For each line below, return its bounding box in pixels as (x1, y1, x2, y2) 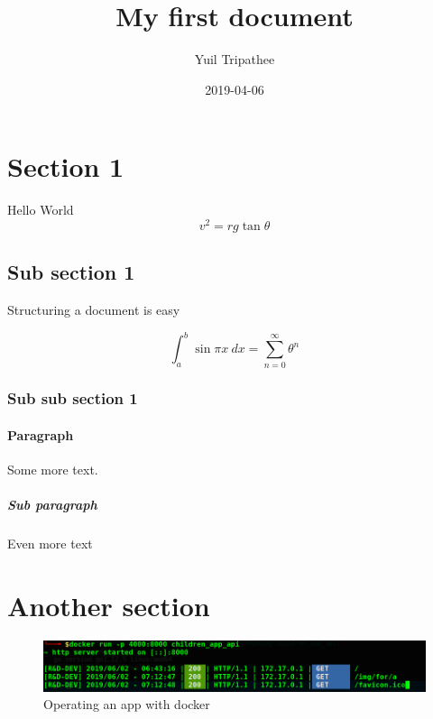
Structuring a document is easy (7, 300, 180, 319)
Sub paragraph (7, 495, 97, 514)
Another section (7, 587, 210, 624)
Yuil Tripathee (194, 50, 275, 69)
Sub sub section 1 (7, 387, 138, 410)
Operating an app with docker (43, 695, 210, 714)
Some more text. (7, 460, 98, 479)
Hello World (7, 200, 74, 219)
